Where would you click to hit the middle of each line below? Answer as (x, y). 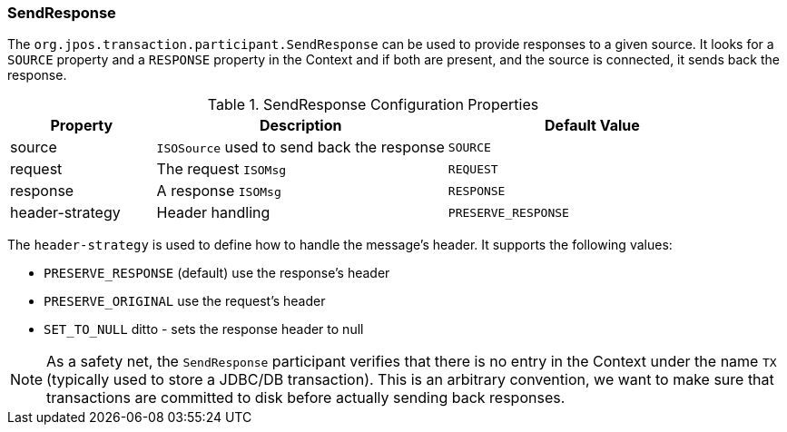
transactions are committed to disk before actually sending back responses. (306, 398)
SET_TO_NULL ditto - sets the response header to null (204, 329)
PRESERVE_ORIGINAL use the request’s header (185, 301)
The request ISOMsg (221, 169)
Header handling (213, 213)
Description (301, 126)
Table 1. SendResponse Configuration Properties (373, 105)
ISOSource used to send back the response (300, 147)
